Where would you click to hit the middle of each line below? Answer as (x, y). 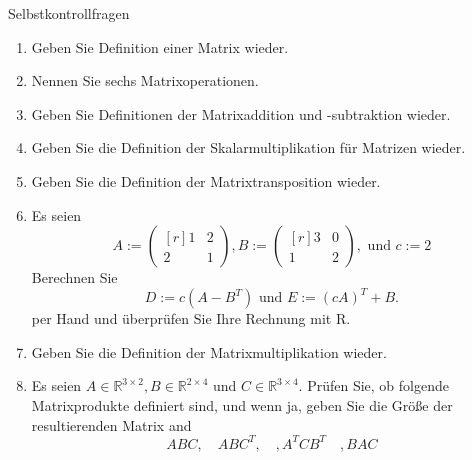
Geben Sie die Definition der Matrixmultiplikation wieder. (209, 351)
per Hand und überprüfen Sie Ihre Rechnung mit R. (191, 318)
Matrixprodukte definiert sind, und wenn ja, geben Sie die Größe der (242, 405)
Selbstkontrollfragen (69, 13)
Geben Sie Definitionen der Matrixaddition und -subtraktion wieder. (241, 113)
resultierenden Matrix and (111, 424)
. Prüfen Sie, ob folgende (373, 385)
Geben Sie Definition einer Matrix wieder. (160, 46)
